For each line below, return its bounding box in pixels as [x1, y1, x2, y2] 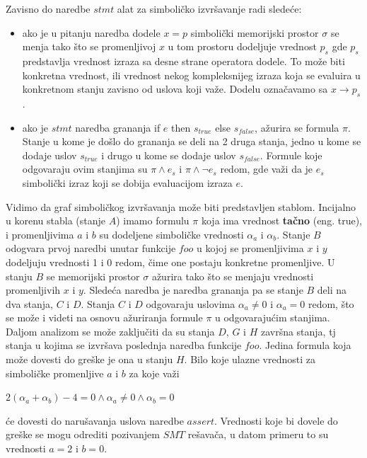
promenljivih [6, 282, 61, 297]
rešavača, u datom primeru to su [187, 427, 329, 442]
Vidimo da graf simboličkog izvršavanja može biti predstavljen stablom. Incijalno [6, 199, 356, 214]
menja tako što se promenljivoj [22, 39, 156, 54]
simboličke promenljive [6, 365, 104, 380]
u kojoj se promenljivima [196, 241, 304, 256]
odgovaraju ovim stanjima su [22, 161, 148, 176]
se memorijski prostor [46, 268, 140, 283]
